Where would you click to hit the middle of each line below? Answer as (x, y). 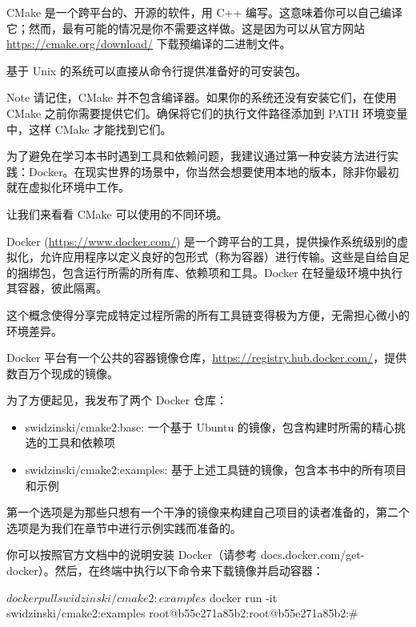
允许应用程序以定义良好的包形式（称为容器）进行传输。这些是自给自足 (224, 257)
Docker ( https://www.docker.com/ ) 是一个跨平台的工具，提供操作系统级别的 (202, 241)
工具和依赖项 (81, 442)
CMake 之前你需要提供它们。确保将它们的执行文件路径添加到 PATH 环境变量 (207, 113)
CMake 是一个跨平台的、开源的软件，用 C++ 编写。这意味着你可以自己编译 (205, 12)
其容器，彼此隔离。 (57, 288)
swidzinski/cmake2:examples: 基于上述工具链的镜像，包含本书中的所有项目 (216, 470)
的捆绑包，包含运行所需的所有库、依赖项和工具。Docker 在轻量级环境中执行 (205, 272)
